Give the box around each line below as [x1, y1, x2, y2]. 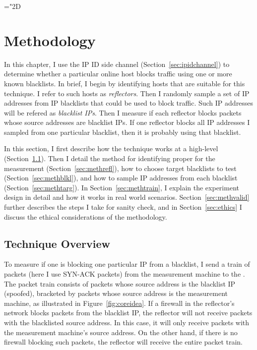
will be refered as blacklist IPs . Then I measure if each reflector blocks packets [4, 107, 242, 117]
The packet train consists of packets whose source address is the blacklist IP [4, 278, 236, 289]
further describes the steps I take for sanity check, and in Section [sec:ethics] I [4, 202, 242, 212]
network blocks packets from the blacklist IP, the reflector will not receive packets [4, 307, 253, 318]
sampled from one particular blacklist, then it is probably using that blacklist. [4, 126, 241, 137]
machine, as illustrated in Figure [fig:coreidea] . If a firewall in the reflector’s [4, 297, 235, 308]
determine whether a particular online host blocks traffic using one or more [4, 68, 232, 79]
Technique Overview [4, 235, 110, 251]
